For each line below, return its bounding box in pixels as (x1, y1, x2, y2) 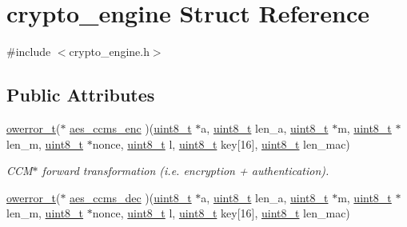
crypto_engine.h (69, 43, 150, 60)
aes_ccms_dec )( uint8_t (70, 189, 192, 205)
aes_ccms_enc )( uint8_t (70, 119, 192, 136)
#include (6, 43, 51, 60)
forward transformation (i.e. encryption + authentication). (42, 162, 329, 179)
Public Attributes (6, 82, 155, 107)
